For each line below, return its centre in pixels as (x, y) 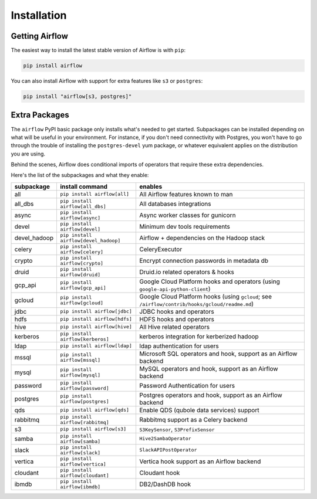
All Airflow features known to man (186, 194)
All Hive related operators (175, 327)
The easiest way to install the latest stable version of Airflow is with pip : (98, 50)
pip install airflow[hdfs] (96, 319)
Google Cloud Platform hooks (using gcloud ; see (206, 296)
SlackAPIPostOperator (168, 450)
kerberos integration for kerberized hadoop (199, 336)
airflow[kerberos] (85, 339)
